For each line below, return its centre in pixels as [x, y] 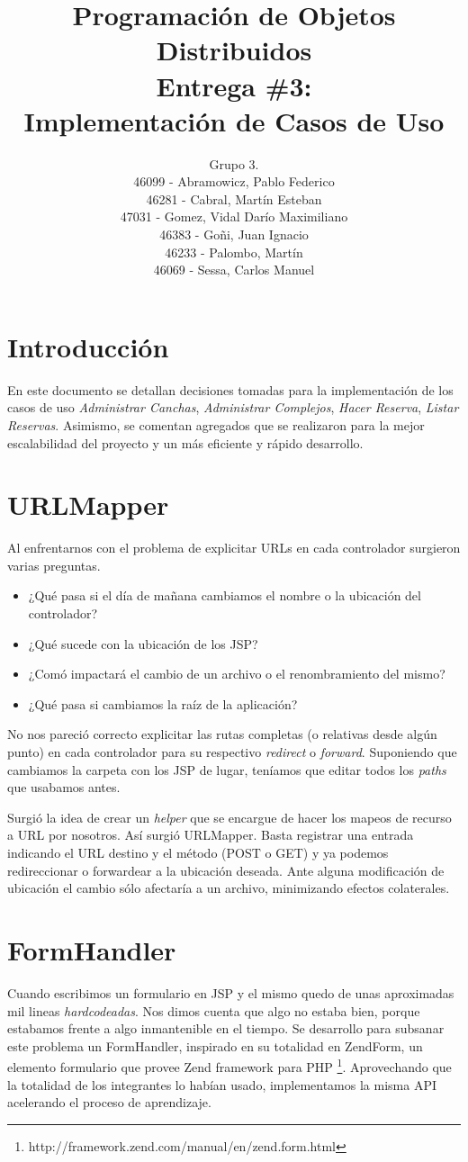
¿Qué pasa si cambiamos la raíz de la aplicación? [163, 703]
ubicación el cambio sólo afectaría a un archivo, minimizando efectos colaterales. [229, 888]
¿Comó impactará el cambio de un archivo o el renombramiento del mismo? [237, 674]
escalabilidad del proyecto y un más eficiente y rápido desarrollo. [185, 442]
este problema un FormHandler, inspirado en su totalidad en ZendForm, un [215, 1045]
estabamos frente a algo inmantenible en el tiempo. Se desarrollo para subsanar [226, 1028]
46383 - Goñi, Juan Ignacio [234, 234]
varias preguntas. [54, 565]
